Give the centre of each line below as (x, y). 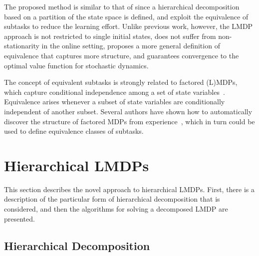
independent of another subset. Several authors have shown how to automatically (128, 111)
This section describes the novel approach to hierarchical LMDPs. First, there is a (129, 189)
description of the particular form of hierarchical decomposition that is (112, 199)
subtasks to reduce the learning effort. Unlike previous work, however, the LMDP (129, 26)
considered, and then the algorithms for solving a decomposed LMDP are (116, 209)
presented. (19, 218)
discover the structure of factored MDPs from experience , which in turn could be (129, 121)
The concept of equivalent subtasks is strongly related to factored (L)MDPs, (121, 82)
